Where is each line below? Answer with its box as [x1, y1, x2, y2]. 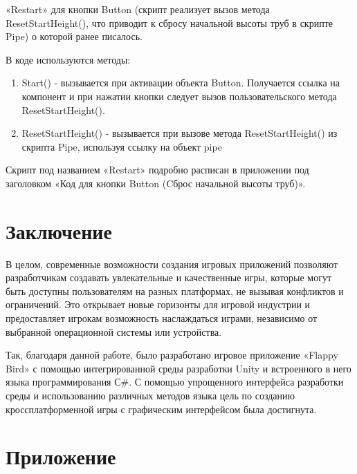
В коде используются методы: [6, 52, 131, 66]
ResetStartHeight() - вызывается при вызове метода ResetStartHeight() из [21, 126, 338, 140]
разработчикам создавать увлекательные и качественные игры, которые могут [6, 270, 332, 285]
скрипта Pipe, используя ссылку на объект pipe [21, 139, 222, 153]
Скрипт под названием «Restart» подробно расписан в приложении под [6, 162, 309, 177]
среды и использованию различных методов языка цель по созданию [6, 388, 295, 402]
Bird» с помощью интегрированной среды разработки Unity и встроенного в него [6, 361, 351, 375]
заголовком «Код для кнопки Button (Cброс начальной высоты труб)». [6, 176, 306, 190]
